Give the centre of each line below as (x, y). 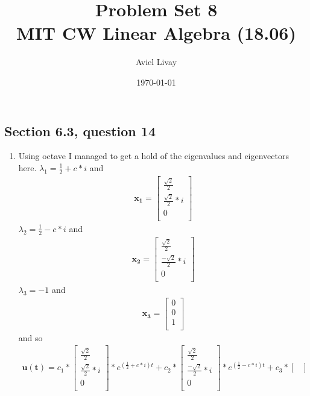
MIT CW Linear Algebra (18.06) (156, 33)
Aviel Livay (156, 62)
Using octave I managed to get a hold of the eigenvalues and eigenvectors (154, 156)
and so (30, 337)
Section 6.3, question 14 (80, 130)
